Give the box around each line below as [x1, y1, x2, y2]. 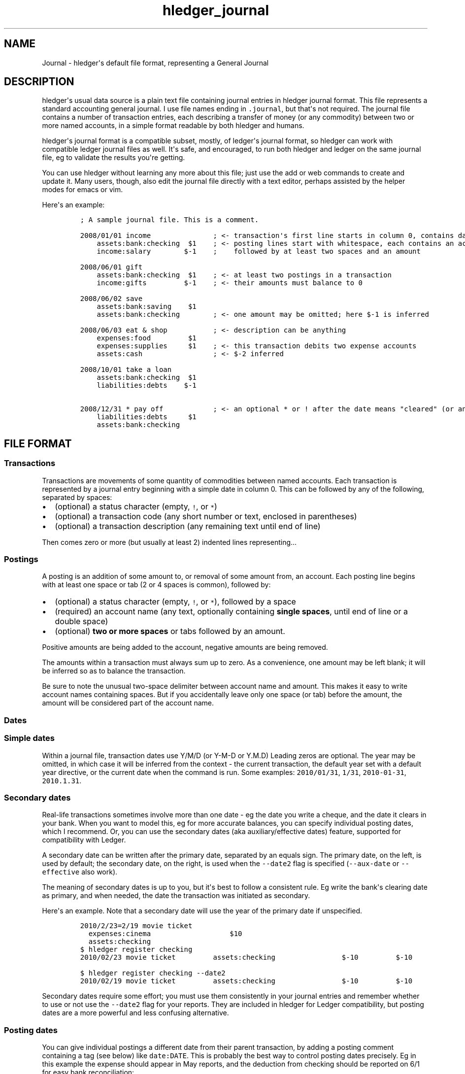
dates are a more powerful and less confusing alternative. [42, 1008, 229, 1017]
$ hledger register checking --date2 [80, 969, 226, 977]
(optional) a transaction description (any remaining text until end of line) [55, 521, 321, 531]
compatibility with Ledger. [42, 836, 126, 844]
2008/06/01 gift [80, 263, 143, 271]
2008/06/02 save [80, 295, 143, 303]
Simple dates [4, 733, 55, 743]
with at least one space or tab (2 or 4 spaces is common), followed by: [42, 580, 271, 589]
